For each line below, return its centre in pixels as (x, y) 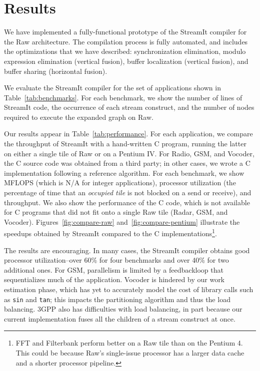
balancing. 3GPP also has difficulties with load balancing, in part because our (123, 309)
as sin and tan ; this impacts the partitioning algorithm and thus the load (117, 299)
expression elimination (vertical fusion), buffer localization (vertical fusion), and (126, 61)
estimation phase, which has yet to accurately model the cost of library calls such (129, 289)
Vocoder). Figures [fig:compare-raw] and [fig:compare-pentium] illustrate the (122, 221)
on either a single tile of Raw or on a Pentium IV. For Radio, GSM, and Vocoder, (129, 153)
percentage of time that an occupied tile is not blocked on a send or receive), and (128, 192)
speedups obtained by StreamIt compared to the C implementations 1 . (110, 233)
